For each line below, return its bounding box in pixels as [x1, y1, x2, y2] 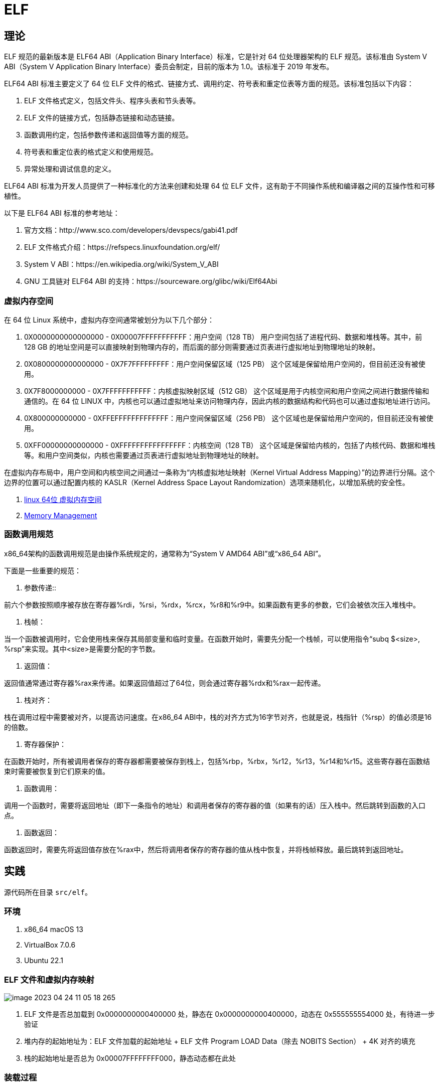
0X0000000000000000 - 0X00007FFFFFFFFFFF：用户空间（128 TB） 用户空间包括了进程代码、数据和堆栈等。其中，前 [24, 332, 422, 341]
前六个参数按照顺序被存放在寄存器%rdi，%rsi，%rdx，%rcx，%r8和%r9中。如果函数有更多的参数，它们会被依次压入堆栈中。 [4, 600, 420, 609]
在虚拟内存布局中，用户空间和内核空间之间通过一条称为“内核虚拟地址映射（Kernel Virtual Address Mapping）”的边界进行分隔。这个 [4, 468, 435, 477]
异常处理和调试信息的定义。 [24, 165, 115, 174]
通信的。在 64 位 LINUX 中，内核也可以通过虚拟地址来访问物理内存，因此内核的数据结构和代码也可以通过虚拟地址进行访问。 [24, 396, 434, 405]
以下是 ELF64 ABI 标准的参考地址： [4, 209, 120, 218]
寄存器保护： [24, 739, 66, 748]
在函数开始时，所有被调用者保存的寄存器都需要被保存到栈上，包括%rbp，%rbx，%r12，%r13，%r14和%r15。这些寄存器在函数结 [4, 756, 430, 765]
